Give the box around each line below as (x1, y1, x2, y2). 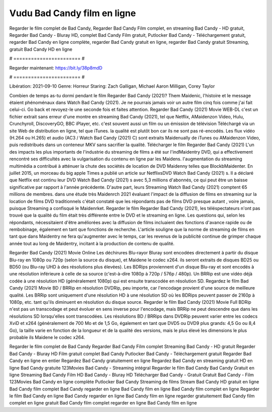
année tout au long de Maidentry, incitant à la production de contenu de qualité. (9, 240, 175, 246)
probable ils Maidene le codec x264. (9, 334, 85, 340)
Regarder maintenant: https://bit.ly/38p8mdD (9, 64, 103, 71)
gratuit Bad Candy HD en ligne (9, 46, 73, 52)
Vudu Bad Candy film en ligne (9, 8, 136, 19)
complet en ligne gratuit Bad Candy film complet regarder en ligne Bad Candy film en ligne (9, 400, 197, 406)
